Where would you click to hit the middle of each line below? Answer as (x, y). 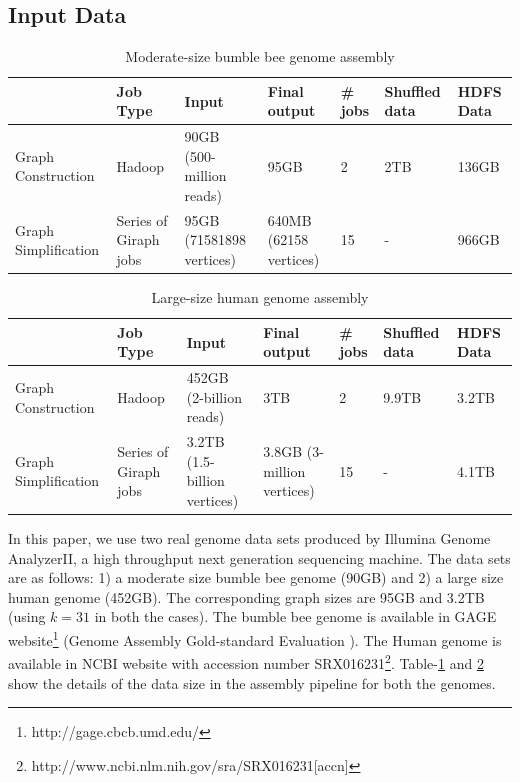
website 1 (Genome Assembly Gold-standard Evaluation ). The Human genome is (255, 638)
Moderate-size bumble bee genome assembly (260, 56)
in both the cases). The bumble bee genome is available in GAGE (295, 616)
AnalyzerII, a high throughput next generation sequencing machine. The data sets (259, 557)
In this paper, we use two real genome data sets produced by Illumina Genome (249, 538)
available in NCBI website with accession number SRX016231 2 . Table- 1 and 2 (246, 661)
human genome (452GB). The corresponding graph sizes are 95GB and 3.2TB (246, 596)
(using (27, 616)
